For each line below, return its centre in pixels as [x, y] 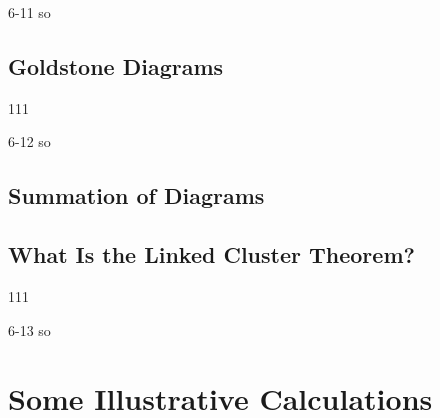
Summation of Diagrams [136, 195]
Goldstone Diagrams [116, 65]
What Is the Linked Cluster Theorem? [211, 254]
